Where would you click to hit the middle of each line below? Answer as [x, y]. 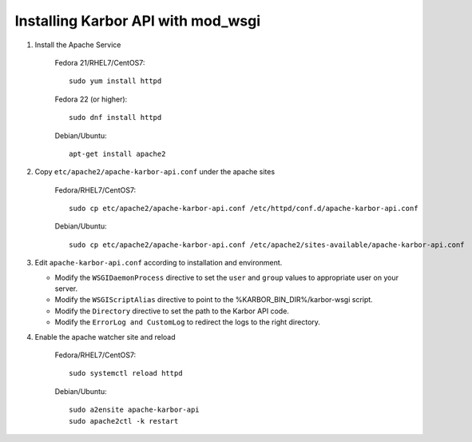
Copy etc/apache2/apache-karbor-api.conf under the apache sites [155, 172]
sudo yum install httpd [115, 81]
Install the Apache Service [78, 45]
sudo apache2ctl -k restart [124, 421]
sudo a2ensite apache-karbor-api [134, 410]
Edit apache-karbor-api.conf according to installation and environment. [159, 263]
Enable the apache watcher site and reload [105, 336]
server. [66, 289]
